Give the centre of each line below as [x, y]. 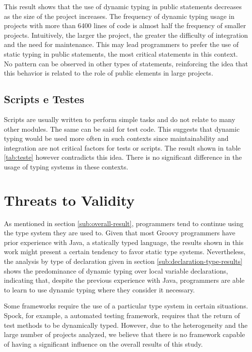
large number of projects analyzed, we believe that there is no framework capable [125, 334]
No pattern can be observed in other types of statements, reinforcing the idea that [126, 63]
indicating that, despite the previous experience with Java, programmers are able [124, 280]
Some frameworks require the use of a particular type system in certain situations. [126, 306]
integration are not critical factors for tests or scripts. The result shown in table [122, 147]
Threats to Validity [69, 200]
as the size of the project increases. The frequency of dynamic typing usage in [119, 16]
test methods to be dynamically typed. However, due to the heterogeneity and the [126, 325]
